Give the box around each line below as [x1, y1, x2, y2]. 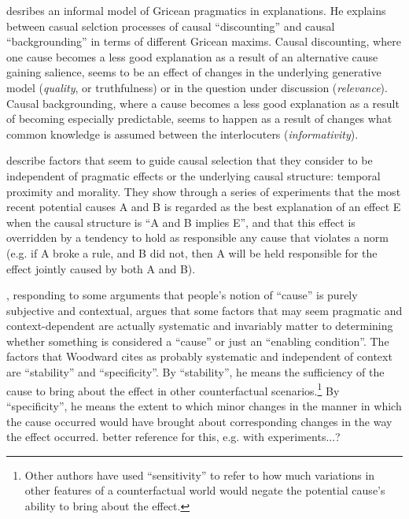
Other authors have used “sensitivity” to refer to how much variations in [24, 466, 375, 483]
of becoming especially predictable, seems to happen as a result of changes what [6, 110, 392, 127]
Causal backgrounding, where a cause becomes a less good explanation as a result [6, 95, 400, 111]
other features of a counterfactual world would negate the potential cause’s [24, 482, 385, 499]
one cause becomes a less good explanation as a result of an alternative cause [6, 48, 378, 65]
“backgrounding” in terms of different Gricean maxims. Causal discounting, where [6, 33, 401, 50]
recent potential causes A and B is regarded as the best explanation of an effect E [6, 198, 401, 215]
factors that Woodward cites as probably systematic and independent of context [6, 348, 392, 365]
